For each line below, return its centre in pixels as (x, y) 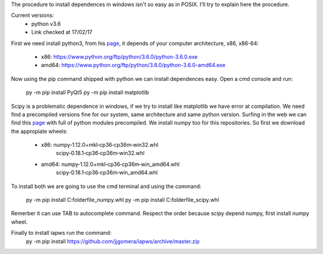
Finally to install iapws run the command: (61, 233)
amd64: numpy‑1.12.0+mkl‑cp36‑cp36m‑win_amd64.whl (110, 164)
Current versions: (32, 16)
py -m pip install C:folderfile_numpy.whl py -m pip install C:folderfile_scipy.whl (123, 200)
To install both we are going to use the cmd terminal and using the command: (106, 186)
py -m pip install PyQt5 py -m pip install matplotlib (88, 92)
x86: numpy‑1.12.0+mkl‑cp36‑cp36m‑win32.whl (100, 145)
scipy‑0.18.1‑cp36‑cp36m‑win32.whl (100, 153)
